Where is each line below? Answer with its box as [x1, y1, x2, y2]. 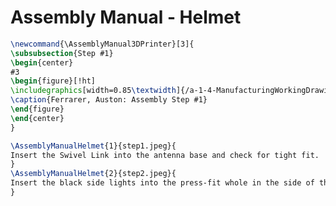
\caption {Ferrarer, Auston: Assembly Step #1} [10, 95, 208, 105]
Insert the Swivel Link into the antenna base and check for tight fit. [10, 150, 320, 160]
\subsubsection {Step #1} [10, 48, 114, 58]
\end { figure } [10, 104, 65, 115]
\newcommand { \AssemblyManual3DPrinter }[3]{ [10, 39, 195, 49]
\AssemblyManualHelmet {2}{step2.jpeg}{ [10, 169, 177, 179]
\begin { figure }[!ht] [10, 76, 97, 86]
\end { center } [10, 113, 65, 123]
